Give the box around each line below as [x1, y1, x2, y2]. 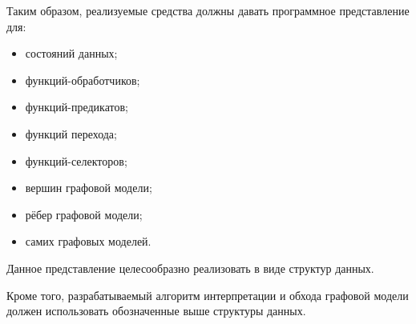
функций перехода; [25, 125, 117, 142]
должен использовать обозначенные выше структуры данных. [6, 302, 306, 319]
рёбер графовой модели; [25, 206, 143, 222]
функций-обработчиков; [25, 71, 140, 88]
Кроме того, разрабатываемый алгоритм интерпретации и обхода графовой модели [6, 286, 409, 303]
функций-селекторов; [25, 152, 127, 169]
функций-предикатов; [25, 98, 128, 115]
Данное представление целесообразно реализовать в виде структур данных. [6, 259, 374, 276]
